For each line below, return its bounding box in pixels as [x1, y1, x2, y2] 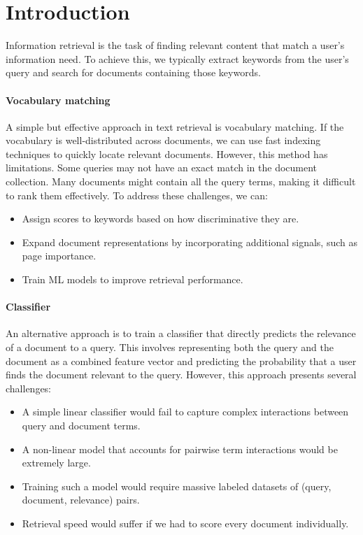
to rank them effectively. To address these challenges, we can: [6, 187, 268, 202]
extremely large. [22, 455, 91, 470]
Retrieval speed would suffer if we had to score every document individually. [22, 515, 349, 530]
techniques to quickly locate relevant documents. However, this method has [6, 146, 328, 161]
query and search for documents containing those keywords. [6, 65, 261, 80]
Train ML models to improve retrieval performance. [22, 272, 243, 287]
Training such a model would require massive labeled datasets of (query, [22, 478, 332, 493]
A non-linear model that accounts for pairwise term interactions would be [22, 441, 338, 456]
